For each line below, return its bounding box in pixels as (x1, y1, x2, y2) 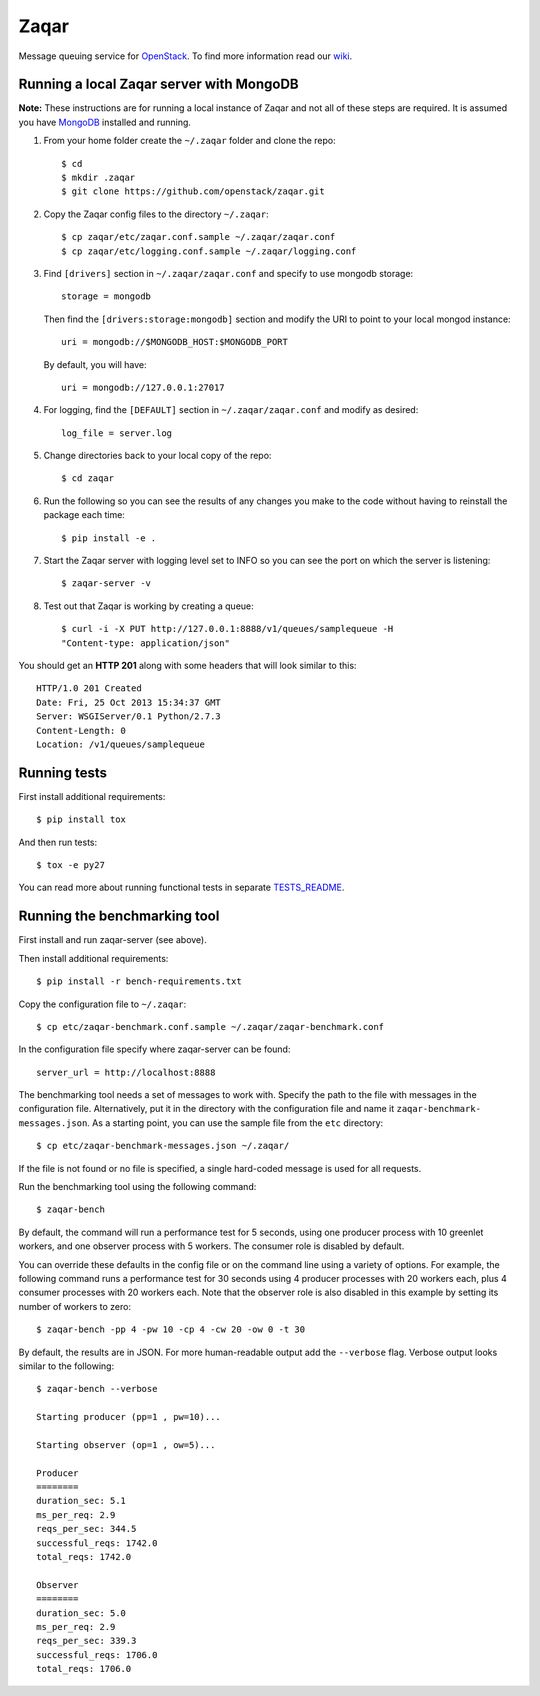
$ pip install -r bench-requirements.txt (36, 976, 242, 987)
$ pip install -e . (61, 532, 157, 544)
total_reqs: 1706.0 (36, 1663, 132, 1675)
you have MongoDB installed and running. (18, 116, 192, 128)
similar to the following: (18, 1360, 115, 1372)
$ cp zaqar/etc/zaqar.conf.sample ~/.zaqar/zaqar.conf (61, 231, 336, 243)
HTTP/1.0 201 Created (36, 683, 142, 694)
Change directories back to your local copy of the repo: (43, 450, 272, 462)
